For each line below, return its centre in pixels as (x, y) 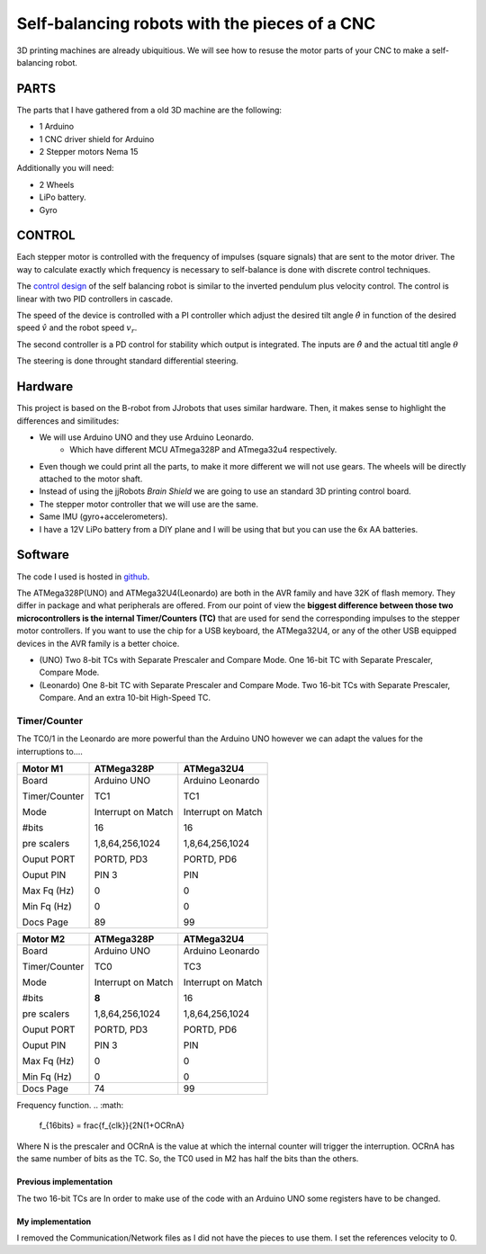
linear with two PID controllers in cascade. (95, 299)
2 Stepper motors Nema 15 (89, 152)
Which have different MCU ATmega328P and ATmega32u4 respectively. (203, 450)
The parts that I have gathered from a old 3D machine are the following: (149, 110)
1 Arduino (57, 127)
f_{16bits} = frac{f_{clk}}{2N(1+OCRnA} (112, 1125)
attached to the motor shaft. (91, 479)
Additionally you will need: (65, 168)
